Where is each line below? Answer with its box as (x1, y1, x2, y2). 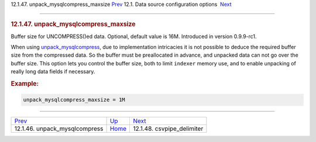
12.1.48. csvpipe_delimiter (132, 124, 204, 133)
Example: (11, 79, 39, 88)
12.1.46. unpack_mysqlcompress (14, 124, 104, 133)
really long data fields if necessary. (11, 68, 95, 75)
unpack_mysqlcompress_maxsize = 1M (23, 96, 125, 103)
